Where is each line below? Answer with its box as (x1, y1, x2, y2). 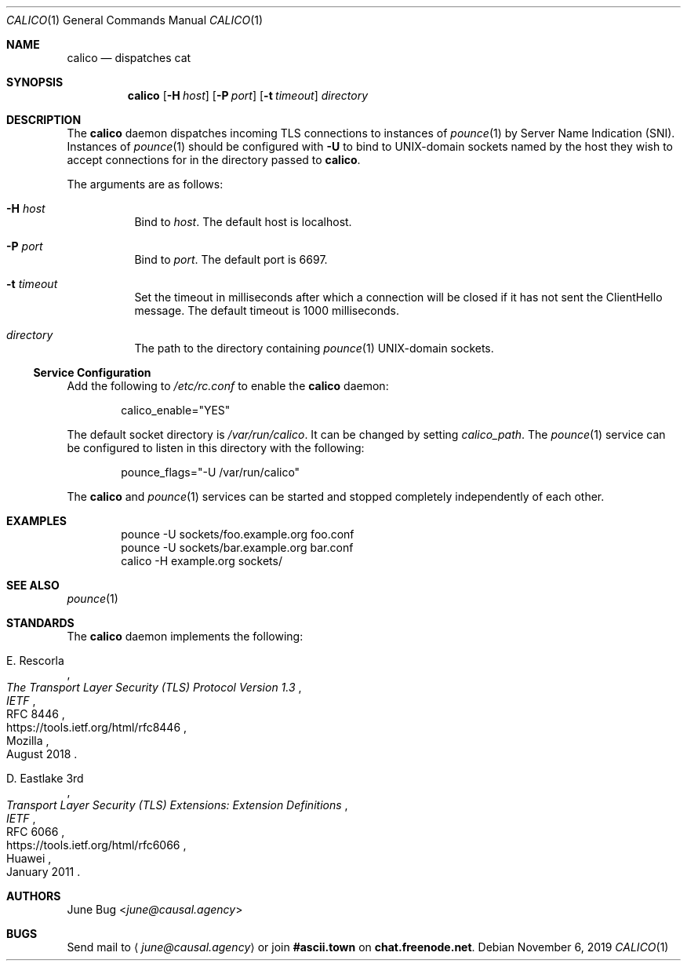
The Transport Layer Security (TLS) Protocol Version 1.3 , (6, 681, 302, 694)
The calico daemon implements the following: (67, 629, 304, 643)
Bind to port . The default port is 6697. (134, 253, 328, 266)
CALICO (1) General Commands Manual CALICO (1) (6, 13, 264, 27)
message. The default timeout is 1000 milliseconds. (134, 304, 400, 317)
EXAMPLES (6, 514, 67, 527)
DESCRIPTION (6, 113, 82, 126)
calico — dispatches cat (67, 51, 191, 64)
